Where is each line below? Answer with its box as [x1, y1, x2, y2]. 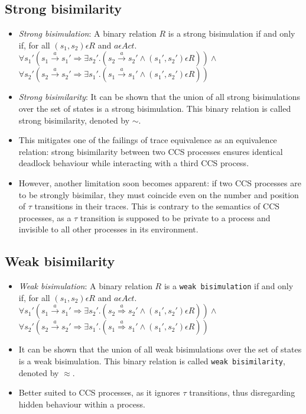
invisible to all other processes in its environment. [18, 223, 198, 235]
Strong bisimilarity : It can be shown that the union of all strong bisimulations [18, 90, 301, 103]
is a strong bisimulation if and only [168, 27, 295, 40]
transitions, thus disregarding [189, 386, 295, 399]
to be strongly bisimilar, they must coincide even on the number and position [18, 188, 299, 200]
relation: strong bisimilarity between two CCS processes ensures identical [18, 145, 283, 157]
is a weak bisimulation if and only [164, 280, 294, 292]
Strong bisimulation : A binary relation [18, 27, 157, 40]
